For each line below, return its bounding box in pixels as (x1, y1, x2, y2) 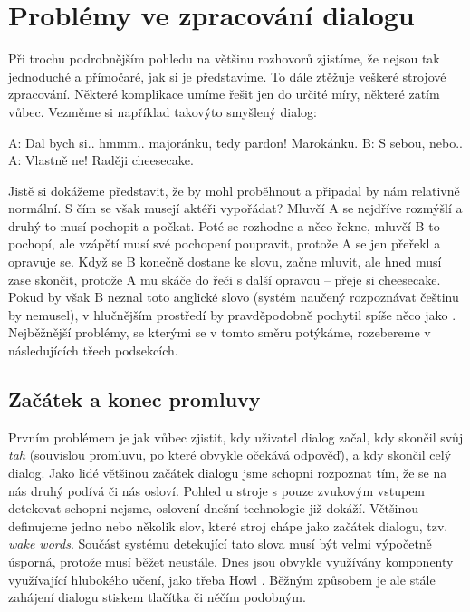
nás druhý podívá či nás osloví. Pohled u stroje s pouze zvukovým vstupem (8, 481, 426, 500)
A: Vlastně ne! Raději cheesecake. (8, 151, 194, 170)
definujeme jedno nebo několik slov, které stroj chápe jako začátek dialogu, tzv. (8, 516, 448, 535)
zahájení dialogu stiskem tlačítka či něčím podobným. (8, 588, 306, 607)
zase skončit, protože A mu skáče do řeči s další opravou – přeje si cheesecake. (8, 269, 441, 288)
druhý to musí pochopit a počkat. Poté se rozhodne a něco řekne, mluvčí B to (8, 216, 440, 235)
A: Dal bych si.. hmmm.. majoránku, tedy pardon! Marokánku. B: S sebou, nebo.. (8, 132, 464, 151)
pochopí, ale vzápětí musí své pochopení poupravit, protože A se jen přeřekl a (8, 234, 441, 253)
